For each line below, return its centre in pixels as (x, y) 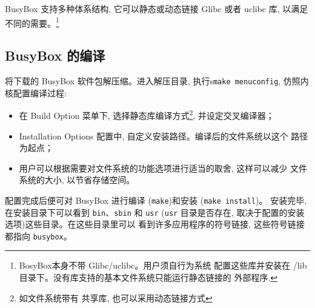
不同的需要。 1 (32, 22)
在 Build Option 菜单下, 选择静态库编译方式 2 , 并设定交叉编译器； (147, 114)
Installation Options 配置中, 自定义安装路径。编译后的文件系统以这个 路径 (164, 136)
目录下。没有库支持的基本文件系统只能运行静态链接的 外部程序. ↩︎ (148, 277)
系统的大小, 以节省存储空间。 (77, 180)
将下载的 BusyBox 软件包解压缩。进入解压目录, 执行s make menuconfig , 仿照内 (157, 81)
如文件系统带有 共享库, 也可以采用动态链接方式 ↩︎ (116, 297)
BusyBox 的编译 (55, 55)
